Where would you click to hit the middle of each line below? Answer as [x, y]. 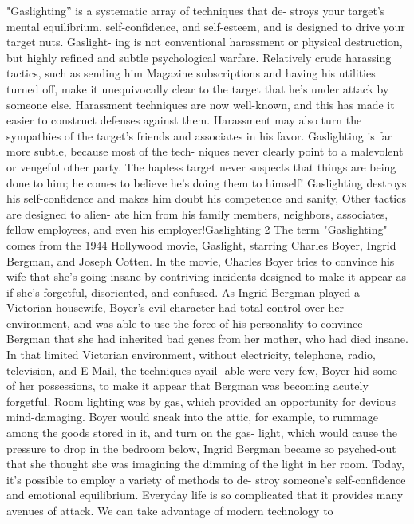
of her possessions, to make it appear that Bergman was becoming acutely [187, 386]
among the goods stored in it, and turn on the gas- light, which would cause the [202, 433]
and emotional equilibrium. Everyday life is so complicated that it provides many [205, 495]
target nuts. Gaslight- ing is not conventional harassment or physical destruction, [205, 42]
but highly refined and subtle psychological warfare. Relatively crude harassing [199, 57]
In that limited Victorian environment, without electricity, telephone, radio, [191, 355]
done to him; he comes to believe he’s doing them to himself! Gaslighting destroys [207, 182]
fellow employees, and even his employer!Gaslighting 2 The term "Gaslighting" [197, 229]
